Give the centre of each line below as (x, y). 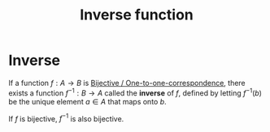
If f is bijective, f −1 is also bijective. (66, 117)
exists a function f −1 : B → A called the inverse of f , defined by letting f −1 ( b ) (135, 92)
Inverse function (137, 15)
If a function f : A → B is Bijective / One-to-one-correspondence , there (127, 83)
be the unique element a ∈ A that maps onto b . (87, 101)
